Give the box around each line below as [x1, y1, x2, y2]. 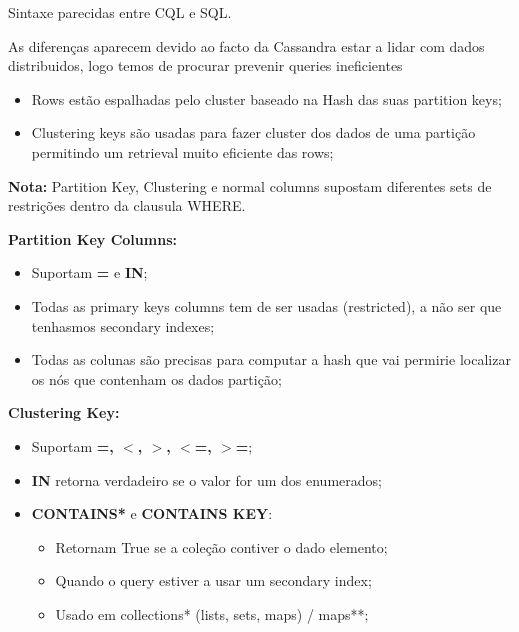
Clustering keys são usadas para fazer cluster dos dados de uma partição [31, 122, 476, 143]
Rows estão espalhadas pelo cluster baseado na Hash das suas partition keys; [31, 88, 502, 109]
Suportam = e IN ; [31, 262, 148, 283]
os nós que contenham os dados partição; [31, 368, 282, 389]
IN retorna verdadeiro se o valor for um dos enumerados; [31, 469, 382, 490]
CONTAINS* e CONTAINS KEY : [31, 503, 273, 524]
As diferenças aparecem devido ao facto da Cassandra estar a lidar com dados [8, 35, 485, 56]
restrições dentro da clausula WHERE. [8, 195, 246, 216]
